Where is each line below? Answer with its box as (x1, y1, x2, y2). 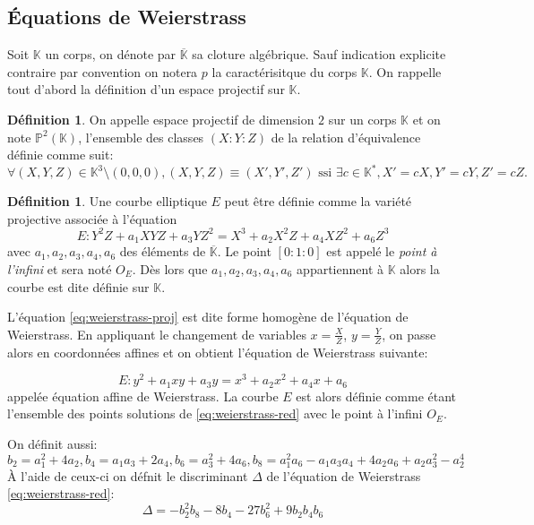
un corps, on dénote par (45, 45, 177, 64)
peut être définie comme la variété (224, 192, 412, 211)
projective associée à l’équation (7, 209, 177, 228)
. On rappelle (368, 62, 442, 81)
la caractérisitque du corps (211, 62, 357, 81)
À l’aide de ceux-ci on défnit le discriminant (7, 466, 248, 485)
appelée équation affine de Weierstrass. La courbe (7, 386, 279, 405)
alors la (400, 260, 440, 278)
